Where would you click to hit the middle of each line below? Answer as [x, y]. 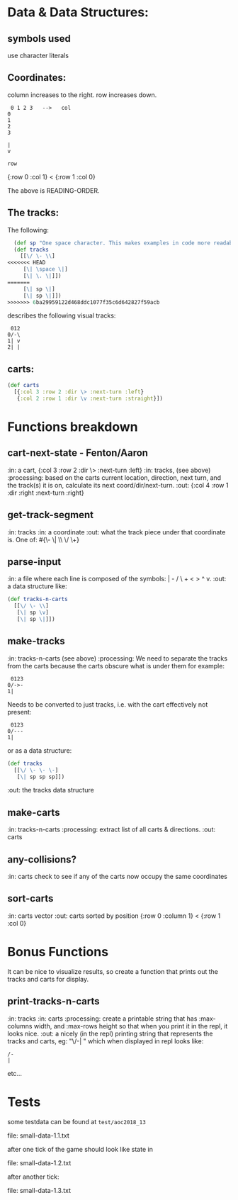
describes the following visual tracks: [62, 315]
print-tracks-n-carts [53, 1001]
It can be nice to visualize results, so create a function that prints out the [113, 971]
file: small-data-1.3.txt [39, 1190]
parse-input [34, 562]
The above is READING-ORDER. [54, 190]
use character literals [38, 55]
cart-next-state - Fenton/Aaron [78, 453]
